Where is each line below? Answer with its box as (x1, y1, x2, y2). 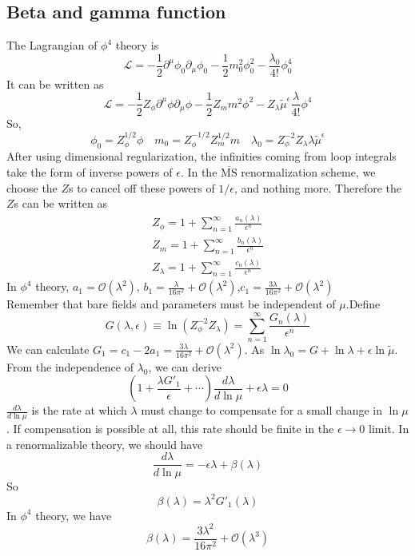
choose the (6, 179, 58, 196)
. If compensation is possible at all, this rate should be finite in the (6, 420, 334, 437)
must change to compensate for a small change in (141, 402, 383, 419)
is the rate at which (31, 402, 127, 419)
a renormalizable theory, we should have (6, 435, 203, 452)
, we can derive (148, 358, 221, 375)
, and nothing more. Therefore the (234, 179, 401, 196)
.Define (345, 296, 381, 312)
